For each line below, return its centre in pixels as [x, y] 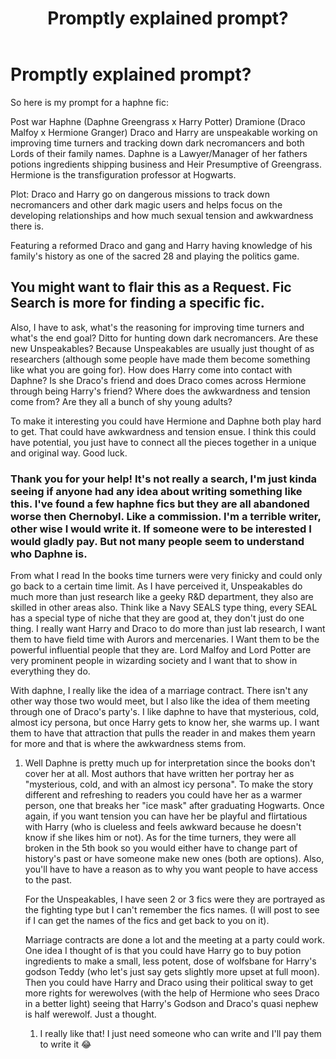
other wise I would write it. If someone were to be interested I [161, 529]
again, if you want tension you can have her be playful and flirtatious [166, 816]
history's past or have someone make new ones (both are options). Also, [174, 859]
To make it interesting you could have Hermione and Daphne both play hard [166, 421]
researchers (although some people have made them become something [160, 359]
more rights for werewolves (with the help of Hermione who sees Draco [172, 993]
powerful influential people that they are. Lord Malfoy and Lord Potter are [161, 650]
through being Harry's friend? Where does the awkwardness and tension [160, 391]
